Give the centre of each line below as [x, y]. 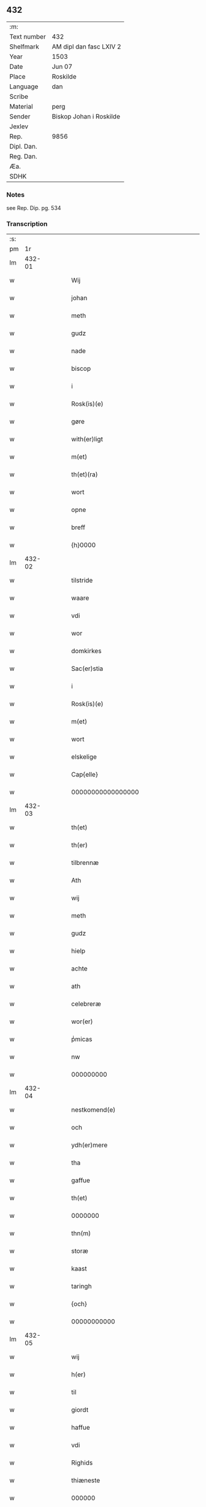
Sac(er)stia [87, 668]
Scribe [19, 96]
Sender [20, 116]
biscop [81, 369]
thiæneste [86, 1481]
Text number [28, 36]
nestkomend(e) [93, 1110]
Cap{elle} [85, 775]
